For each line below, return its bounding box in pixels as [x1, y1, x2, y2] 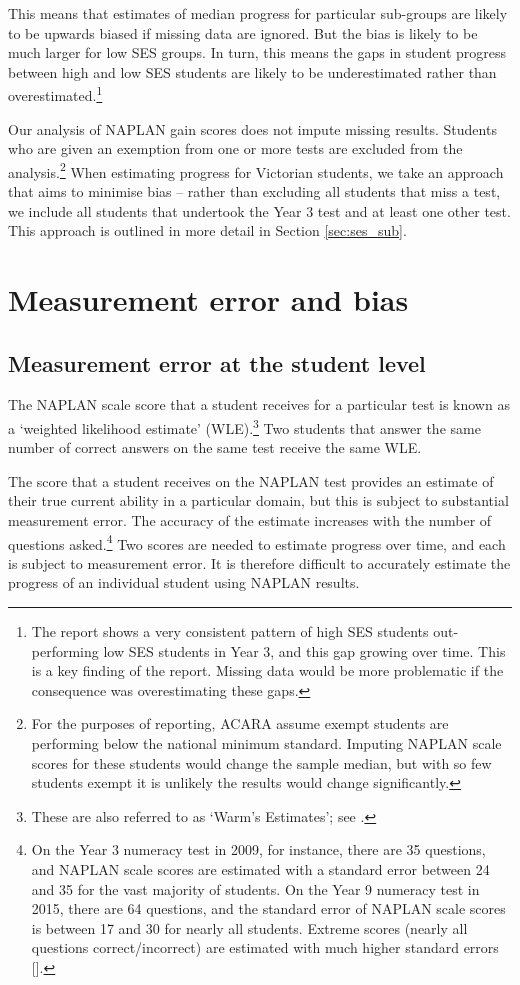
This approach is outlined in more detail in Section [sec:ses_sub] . [8, 220, 407, 241]
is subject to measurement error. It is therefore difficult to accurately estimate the [8, 552, 511, 573]
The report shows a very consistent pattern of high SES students [31, 621, 429, 642]
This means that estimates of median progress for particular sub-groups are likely [8, 3, 508, 23]
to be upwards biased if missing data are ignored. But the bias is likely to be [8, 22, 478, 43]
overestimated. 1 [8, 82, 103, 106]
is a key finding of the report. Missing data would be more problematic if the [31, 660, 504, 681]
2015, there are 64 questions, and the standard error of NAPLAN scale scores [31, 898, 506, 919]
